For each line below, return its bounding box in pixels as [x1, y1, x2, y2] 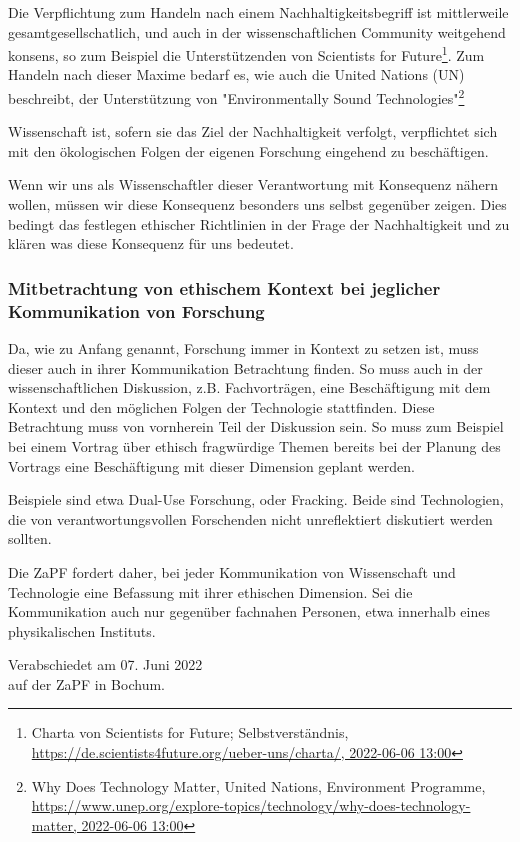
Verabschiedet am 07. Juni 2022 [8, 654, 203, 675]
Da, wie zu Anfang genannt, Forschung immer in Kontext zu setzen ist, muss [8, 337, 479, 358]
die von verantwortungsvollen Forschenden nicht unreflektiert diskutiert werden [8, 508, 493, 529]
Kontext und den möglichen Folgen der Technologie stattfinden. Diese [8, 396, 435, 417]
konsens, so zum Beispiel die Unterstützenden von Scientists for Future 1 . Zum [8, 42, 485, 65]
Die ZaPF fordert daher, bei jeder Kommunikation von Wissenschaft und [8, 561, 456, 582]
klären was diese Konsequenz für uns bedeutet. [8, 233, 294, 254]
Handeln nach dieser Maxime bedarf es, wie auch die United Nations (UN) [8, 64, 465, 85]
